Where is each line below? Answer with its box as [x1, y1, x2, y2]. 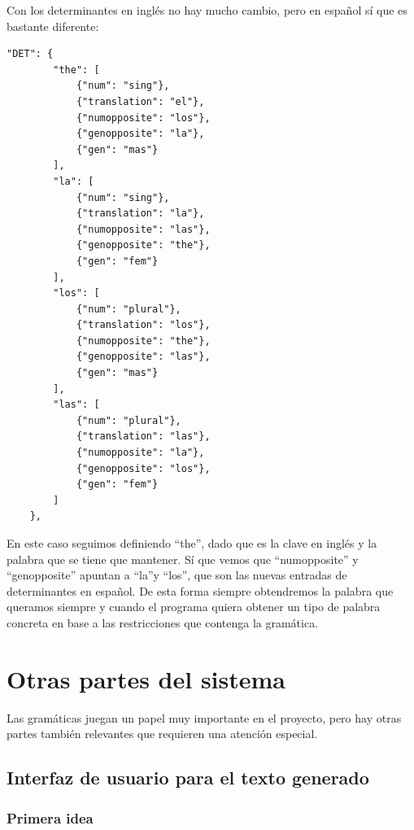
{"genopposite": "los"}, [76, 462, 211, 474]
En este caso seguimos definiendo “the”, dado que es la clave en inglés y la [7, 535, 377, 551]
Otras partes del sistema [7, 662, 286, 695]
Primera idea [7, 807, 94, 828]
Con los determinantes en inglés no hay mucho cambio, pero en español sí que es [7, 2, 407, 18]
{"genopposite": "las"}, [76, 351, 211, 363]
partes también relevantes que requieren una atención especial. [7, 725, 318, 742]
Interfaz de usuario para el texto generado [7, 765, 369, 790]
